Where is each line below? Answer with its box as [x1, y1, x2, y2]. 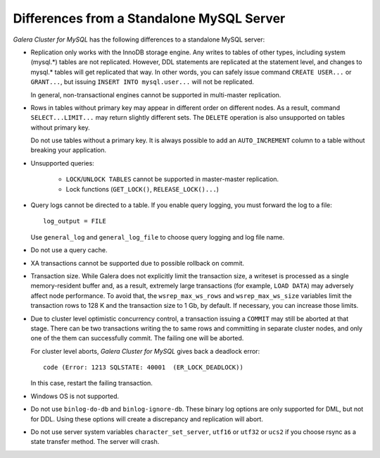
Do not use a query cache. [30, 246, 108, 254]
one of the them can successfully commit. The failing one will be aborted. [30, 334, 244, 342]
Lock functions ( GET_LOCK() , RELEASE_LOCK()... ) [65, 185, 220, 193]
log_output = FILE [43, 217, 107, 225]
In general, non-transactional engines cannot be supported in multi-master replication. [30, 90, 281, 99]
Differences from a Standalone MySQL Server [13, 11, 286, 26]
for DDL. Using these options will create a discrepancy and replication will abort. [30, 414, 264, 423]
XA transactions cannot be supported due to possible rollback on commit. [30, 259, 245, 267]
